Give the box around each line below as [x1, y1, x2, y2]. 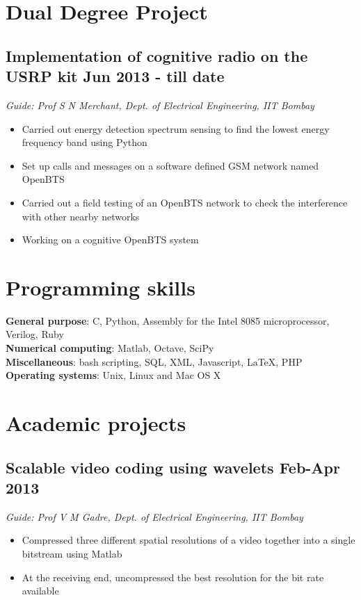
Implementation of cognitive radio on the [6, 44, 308, 66]
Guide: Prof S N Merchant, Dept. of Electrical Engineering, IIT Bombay [6, 97, 314, 112]
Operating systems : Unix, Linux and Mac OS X [6, 368, 221, 382]
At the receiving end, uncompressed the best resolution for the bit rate [22, 569, 324, 584]
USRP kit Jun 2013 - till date [6, 65, 225, 87]
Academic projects [6, 409, 186, 437]
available [22, 583, 59, 598]
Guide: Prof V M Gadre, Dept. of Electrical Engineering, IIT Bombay [6, 509, 303, 524]
